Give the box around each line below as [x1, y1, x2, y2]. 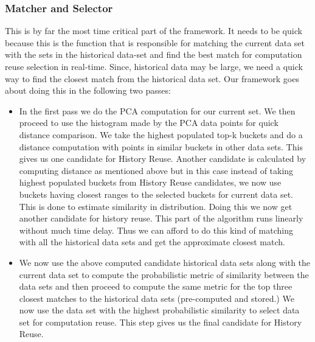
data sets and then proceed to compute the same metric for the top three [19, 280, 292, 293]
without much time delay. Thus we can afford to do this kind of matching [19, 223, 293, 236]
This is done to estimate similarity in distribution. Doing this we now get [19, 200, 292, 212]
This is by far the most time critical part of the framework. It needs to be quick [5, 24, 302, 37]
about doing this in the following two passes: [5, 84, 171, 97]
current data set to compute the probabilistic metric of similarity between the [19, 268, 309, 281]
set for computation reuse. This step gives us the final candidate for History [19, 315, 302, 328]
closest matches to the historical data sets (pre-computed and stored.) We [19, 291, 294, 304]
